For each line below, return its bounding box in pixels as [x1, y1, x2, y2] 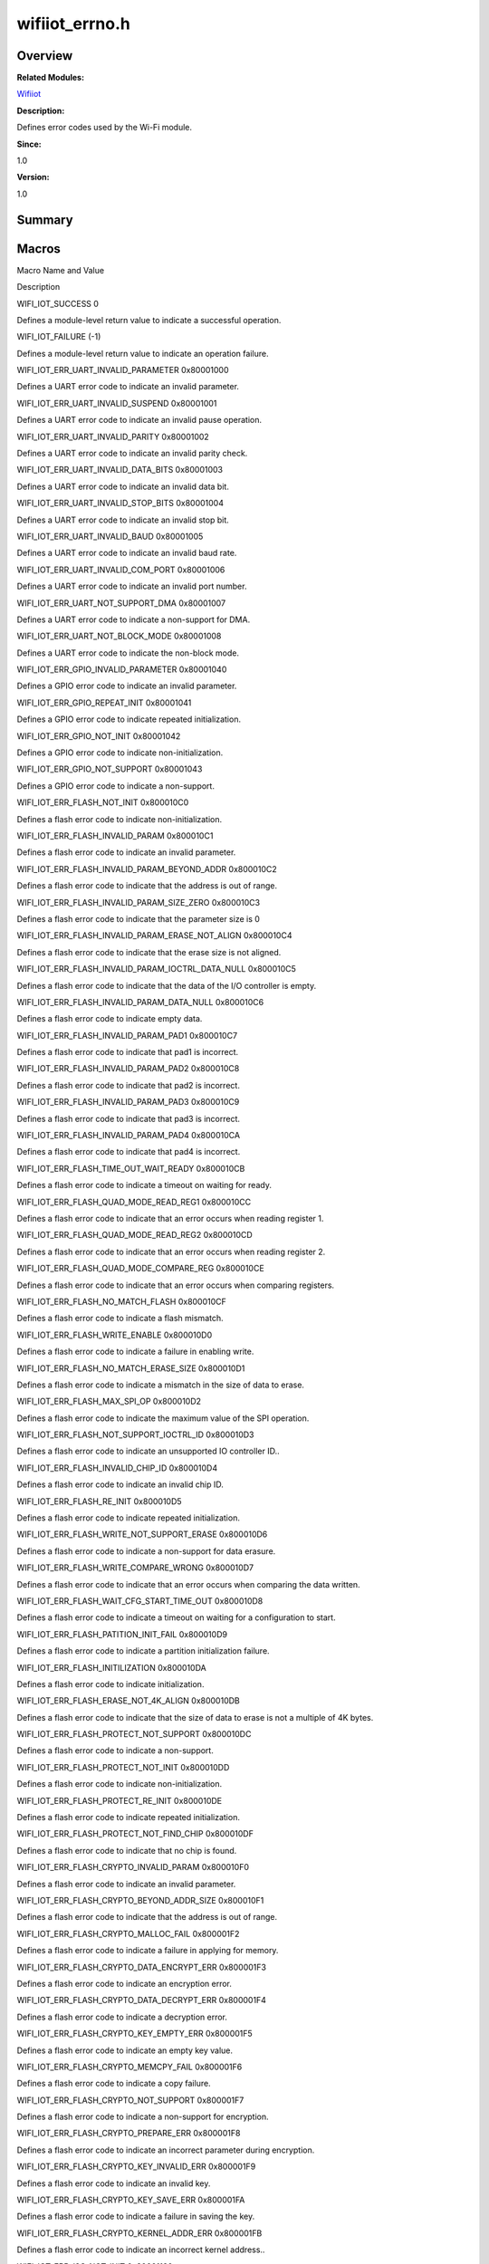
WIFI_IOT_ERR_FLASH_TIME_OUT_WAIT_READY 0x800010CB [16, 1163, 245, 1174]
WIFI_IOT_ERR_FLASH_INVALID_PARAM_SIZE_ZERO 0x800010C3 [16, 897, 261, 907]
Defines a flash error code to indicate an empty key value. [16, 2045, 234, 2056]
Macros [16, 241, 61, 256]
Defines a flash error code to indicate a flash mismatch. [16, 1313, 224, 1324]
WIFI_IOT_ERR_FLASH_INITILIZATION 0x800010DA [16, 1662, 207, 1673]
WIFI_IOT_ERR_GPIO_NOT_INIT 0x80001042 [16, 730, 181, 742]
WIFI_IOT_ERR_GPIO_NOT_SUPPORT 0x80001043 [16, 763, 203, 774]
